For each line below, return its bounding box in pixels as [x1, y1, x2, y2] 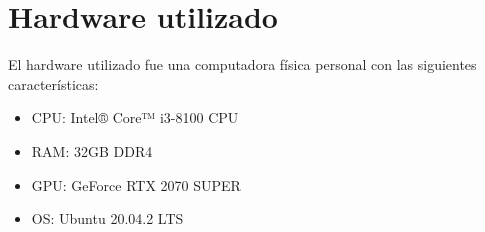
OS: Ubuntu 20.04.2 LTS [31, 208, 184, 229]
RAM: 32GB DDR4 [31, 140, 153, 161]
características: [8, 73, 99, 94]
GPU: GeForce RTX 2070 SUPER [31, 174, 241, 195]
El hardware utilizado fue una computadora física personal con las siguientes [8, 54, 477, 75]
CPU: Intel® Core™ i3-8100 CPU [31, 107, 239, 128]
